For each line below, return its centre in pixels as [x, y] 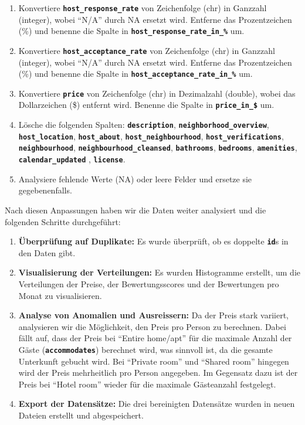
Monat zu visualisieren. [60, 295]
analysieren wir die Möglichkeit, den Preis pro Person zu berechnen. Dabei [152, 326]
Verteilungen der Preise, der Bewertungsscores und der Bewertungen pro [149, 283]
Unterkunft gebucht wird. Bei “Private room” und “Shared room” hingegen [154, 361]
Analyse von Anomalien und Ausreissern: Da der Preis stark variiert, [153, 315]
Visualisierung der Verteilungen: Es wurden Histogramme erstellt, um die [160, 272]
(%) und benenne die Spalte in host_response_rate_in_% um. [131, 31]
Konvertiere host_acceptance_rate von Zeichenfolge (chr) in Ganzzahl [147, 50]
